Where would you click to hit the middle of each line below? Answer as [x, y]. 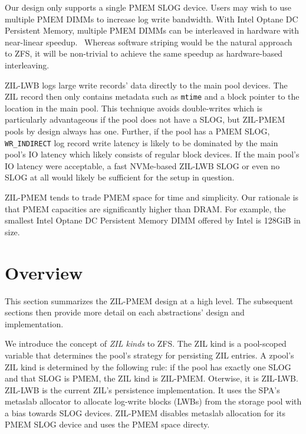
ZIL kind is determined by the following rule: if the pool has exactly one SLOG [148, 366]
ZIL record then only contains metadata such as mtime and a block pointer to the [152, 96]
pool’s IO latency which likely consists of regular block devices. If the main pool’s [152, 154]
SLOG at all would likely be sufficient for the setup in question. [120, 177]
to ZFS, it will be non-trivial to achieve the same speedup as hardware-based [144, 53]
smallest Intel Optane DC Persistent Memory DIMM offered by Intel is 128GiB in [153, 220]
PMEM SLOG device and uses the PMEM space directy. [107, 424]
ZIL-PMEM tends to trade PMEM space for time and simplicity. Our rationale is [152, 197]
